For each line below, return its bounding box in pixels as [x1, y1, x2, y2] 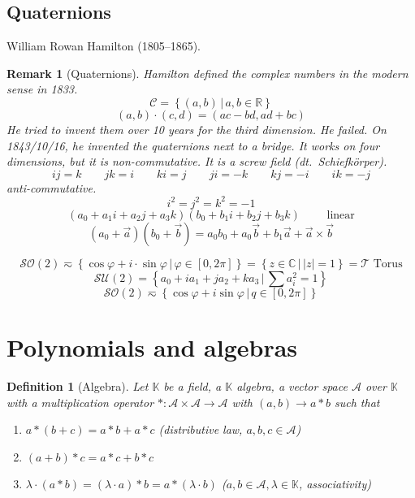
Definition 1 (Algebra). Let [6, 377, 149, 394]
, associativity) [298, 475, 372, 492]
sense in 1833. [6, 80, 78, 97]
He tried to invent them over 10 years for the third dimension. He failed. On [6, 120, 387, 137]
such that [334, 393, 380, 410]
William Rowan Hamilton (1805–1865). [6, 37, 201, 54]
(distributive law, [158, 421, 243, 438]
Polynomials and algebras [6, 331, 298, 364]
